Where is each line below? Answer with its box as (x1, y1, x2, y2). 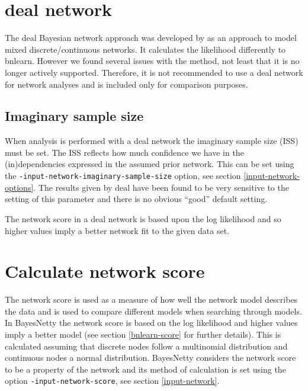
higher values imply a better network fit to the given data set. (5, 224, 230, 236)
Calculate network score (5, 259, 205, 283)
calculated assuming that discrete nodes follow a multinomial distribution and (5, 339, 288, 352)
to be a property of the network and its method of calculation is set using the (5, 363, 286, 375)
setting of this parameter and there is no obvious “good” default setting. (5, 193, 268, 205)
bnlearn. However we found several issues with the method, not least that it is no (5, 55, 300, 67)
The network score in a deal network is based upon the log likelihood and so (5, 212, 281, 225)
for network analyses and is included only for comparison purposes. (5, 78, 248, 90)
